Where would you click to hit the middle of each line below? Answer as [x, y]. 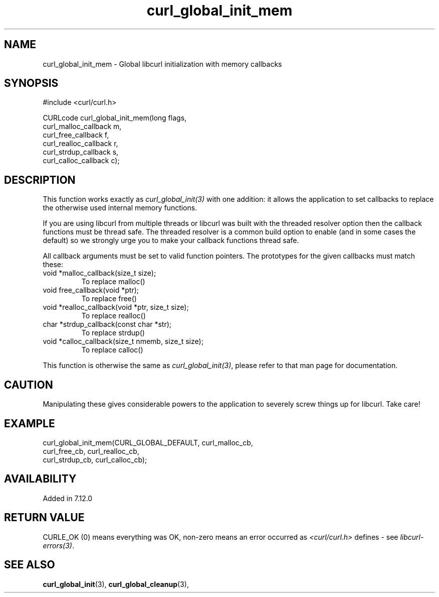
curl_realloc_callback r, [80, 144]
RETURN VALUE [44, 518]
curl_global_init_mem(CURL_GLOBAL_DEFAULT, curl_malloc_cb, [148, 442]
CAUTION [29, 385]
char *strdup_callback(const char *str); [107, 324]
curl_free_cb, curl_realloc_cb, [91, 451]
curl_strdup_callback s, [81, 152]
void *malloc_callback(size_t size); [99, 273]
